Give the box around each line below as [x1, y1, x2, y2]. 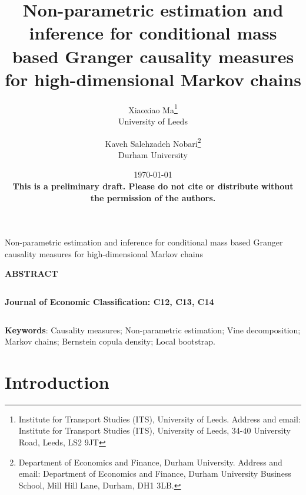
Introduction [5, 369, 109, 394]
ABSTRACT [5, 267, 58, 280]
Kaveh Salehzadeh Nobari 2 [105, 135, 201, 149]
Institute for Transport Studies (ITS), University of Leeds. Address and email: [18, 412, 301, 425]
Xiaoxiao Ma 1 [128, 101, 178, 116]
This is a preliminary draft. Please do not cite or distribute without [12, 179, 294, 192]
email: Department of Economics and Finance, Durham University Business [18, 467, 291, 480]
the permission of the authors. [90, 191, 216, 204]
